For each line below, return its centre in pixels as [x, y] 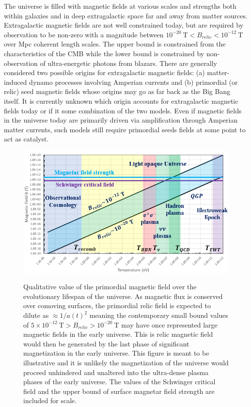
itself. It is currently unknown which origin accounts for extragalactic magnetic [121, 101]
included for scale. [50, 400]
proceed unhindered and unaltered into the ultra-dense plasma [116, 372]
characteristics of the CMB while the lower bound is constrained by [104, 53]
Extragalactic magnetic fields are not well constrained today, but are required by [124, 25]
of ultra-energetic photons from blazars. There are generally [128, 63]
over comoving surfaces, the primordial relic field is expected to [117, 305]
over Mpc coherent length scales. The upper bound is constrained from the [115, 44]
